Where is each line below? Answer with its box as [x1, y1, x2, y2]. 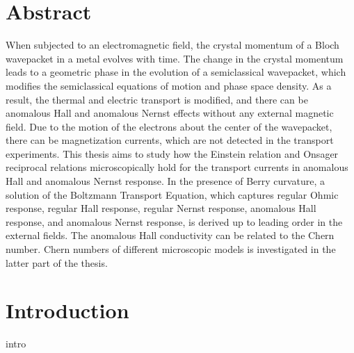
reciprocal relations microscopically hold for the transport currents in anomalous [6, 160, 348, 174]
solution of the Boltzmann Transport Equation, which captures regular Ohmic [6, 187, 339, 202]
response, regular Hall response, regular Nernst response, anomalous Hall [6, 201, 316, 215]
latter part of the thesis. [6, 255, 108, 270]
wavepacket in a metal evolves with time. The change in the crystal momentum [6, 51, 344, 65]
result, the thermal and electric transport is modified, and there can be [6, 92, 308, 106]
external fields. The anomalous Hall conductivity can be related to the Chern [6, 228, 335, 243]
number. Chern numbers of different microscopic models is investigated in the [6, 242, 336, 256]
